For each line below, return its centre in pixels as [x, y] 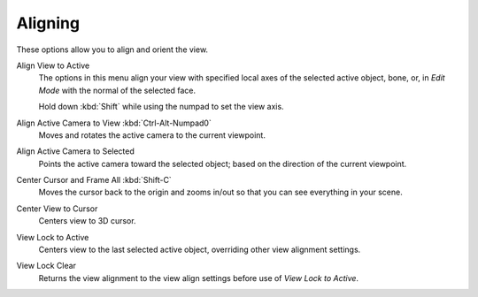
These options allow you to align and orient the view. [112, 49]
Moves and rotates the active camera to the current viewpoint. [152, 135]
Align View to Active [53, 65]
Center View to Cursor [57, 209]
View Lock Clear [46, 266]
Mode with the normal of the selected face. [117, 90]
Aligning [48, 23]
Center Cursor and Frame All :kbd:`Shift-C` [94, 180]
